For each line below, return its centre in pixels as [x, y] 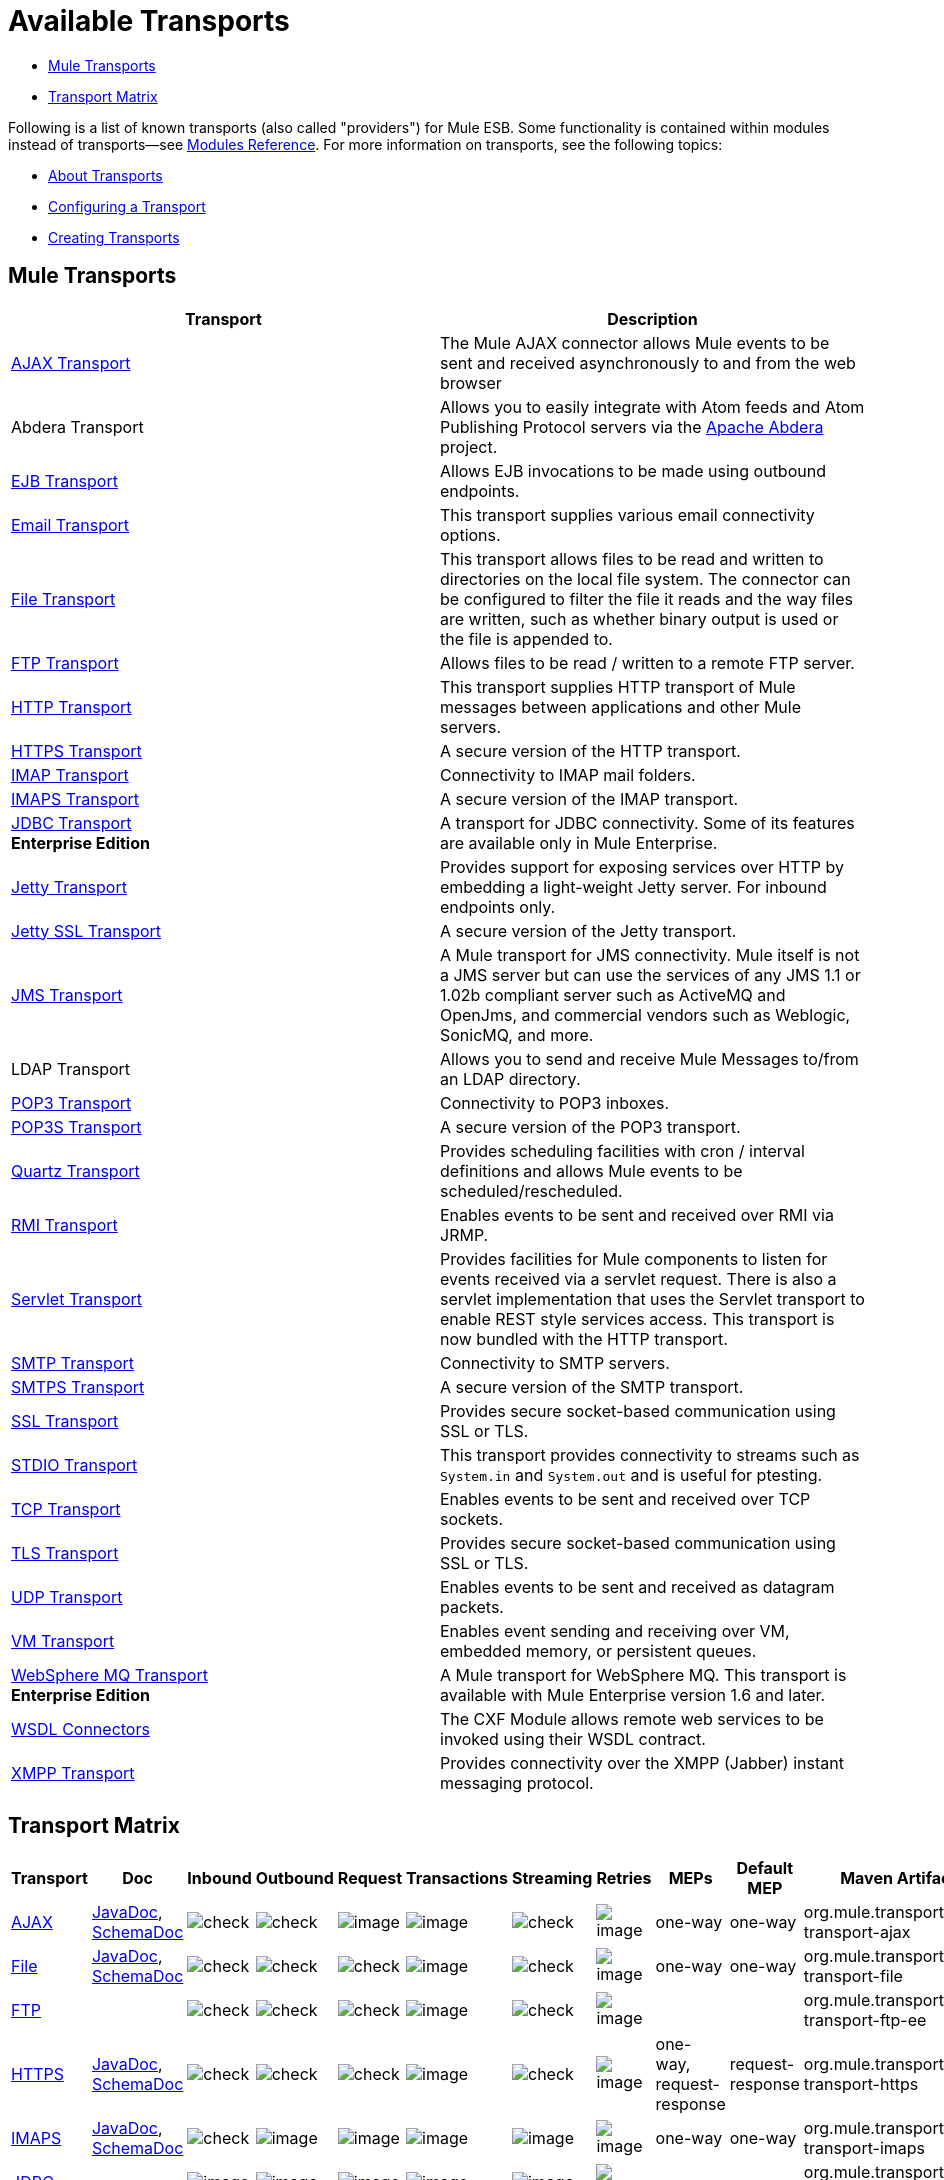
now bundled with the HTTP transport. [584, 1338]
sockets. [472, 1518]
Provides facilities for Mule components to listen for [634, 1258]
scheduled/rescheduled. [531, 1190]
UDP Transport [67, 1596]
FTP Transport [65, 662]
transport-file [853, 1976]
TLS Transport [65, 1552]
